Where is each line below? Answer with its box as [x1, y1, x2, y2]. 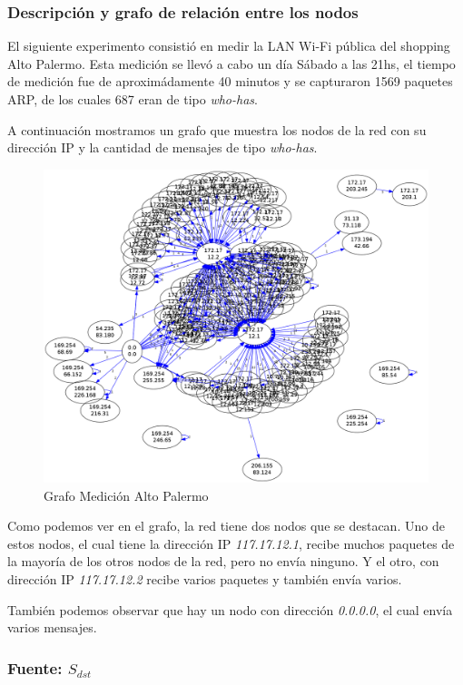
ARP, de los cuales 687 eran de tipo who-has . [7, 90, 258, 108]
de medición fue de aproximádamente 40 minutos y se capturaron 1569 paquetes [7, 72, 453, 91]
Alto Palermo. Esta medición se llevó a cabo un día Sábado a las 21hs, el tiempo [7, 54, 456, 73]
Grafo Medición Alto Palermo [44, 485, 209, 504]
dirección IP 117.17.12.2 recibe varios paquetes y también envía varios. [7, 570, 402, 589]
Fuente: [7, 656, 63, 679]
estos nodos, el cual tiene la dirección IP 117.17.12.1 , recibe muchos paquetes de [7, 533, 455, 553]
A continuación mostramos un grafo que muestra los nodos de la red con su [7, 120, 427, 139]
